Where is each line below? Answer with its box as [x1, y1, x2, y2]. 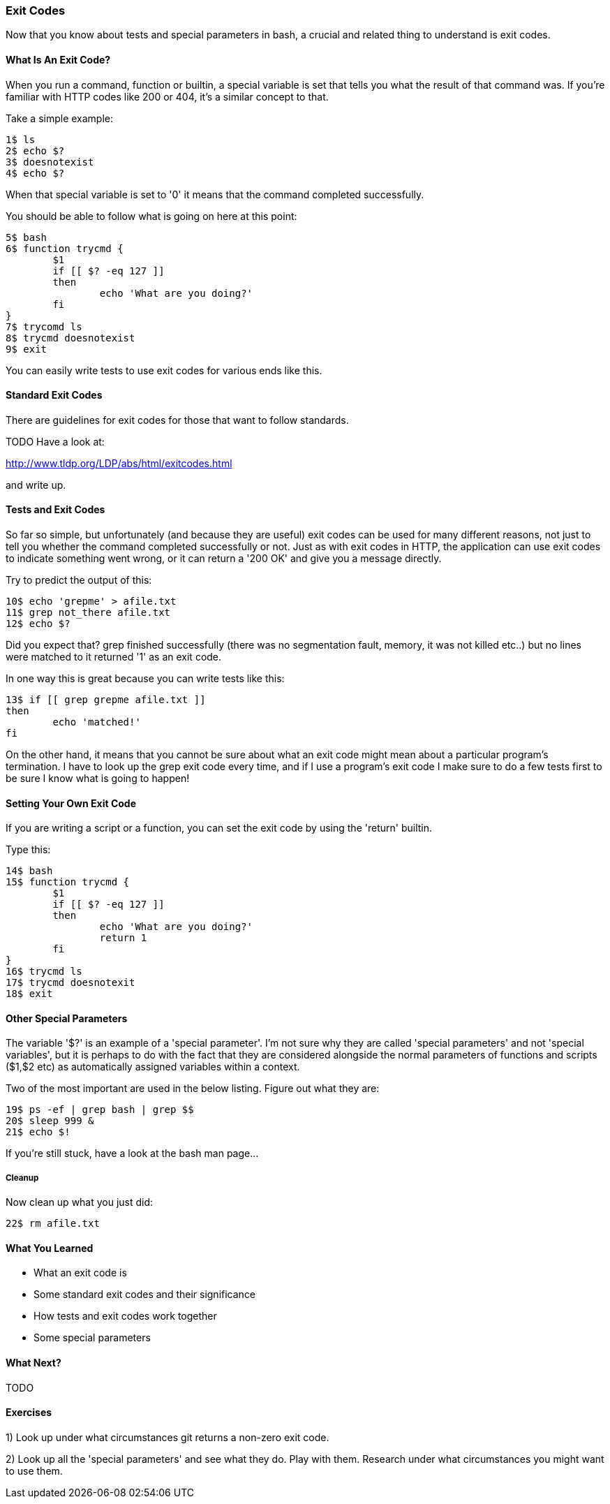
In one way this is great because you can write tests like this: [6, 672, 285, 685]
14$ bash [6, 865, 53, 877]
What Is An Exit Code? [6, 53, 111, 66]
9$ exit [6, 343, 47, 355]
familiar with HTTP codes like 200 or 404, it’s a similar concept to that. [6, 90, 329, 103]
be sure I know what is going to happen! [6, 772, 190, 785]
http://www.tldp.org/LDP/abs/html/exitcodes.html [6, 457, 232, 469]
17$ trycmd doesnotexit [6, 977, 135, 989]
